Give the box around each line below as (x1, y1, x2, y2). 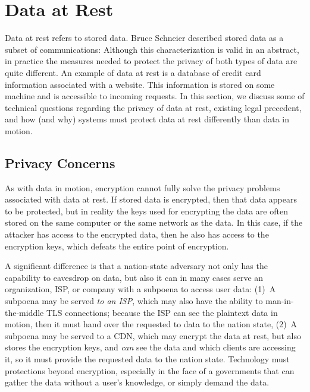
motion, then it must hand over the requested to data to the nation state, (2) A (5, 318, 298, 330)
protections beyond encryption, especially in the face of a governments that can (5, 364, 295, 377)
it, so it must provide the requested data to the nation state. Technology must (5, 352, 290, 365)
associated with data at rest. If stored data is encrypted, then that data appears (5, 193, 298, 206)
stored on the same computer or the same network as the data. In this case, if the (5, 216, 303, 229)
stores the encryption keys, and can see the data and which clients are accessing (5, 341, 296, 353)
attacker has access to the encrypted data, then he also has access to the (5, 228, 269, 241)
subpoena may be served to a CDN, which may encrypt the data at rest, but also (5, 329, 301, 342)
